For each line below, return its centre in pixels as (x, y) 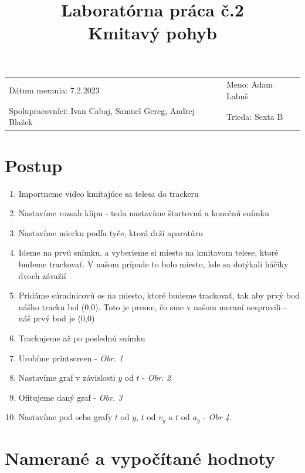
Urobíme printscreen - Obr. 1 (71, 358)
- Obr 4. (218, 417)
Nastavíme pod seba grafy (65, 417)
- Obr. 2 (157, 378)
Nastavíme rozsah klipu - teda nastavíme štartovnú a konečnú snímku (144, 213)
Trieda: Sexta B (255, 116)
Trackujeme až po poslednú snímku (82, 338)
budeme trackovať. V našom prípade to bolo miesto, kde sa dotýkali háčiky (153, 264)
